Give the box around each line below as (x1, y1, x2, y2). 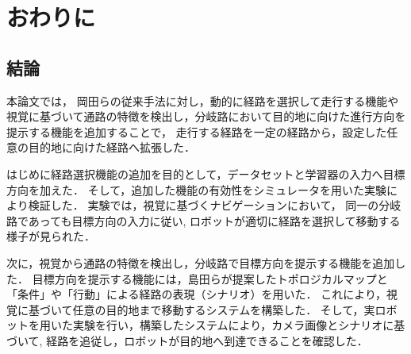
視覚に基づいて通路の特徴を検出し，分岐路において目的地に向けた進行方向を (6, 108, 406, 125)
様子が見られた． (6, 228, 95, 244)
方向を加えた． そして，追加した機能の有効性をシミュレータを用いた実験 (6, 181, 386, 198)
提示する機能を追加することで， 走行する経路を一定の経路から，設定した (6, 123, 387, 140)
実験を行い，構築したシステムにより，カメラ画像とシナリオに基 (72, 317, 405, 333)
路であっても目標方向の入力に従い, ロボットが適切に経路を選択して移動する (6, 212, 401, 229)
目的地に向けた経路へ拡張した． (28, 139, 195, 156)
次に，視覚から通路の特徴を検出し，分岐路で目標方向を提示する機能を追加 (6, 254, 395, 271)
